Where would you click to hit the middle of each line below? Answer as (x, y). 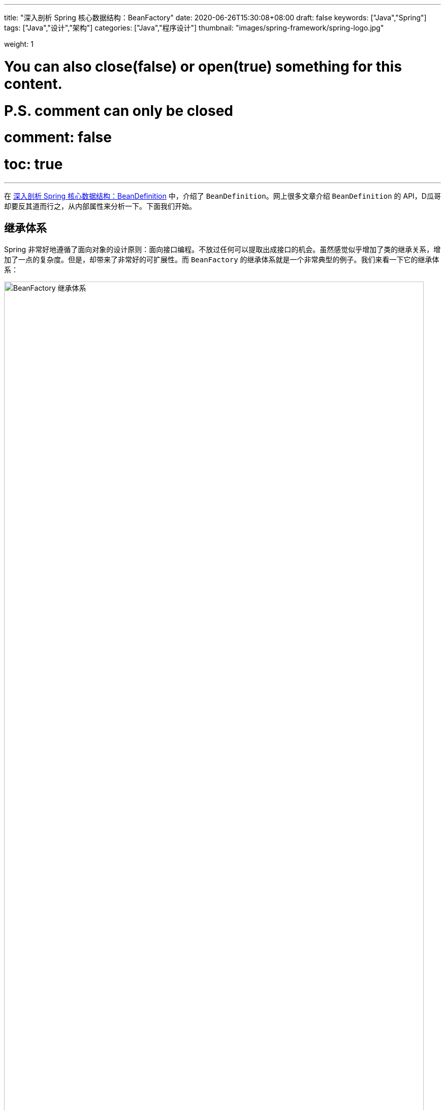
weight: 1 (19, 44)
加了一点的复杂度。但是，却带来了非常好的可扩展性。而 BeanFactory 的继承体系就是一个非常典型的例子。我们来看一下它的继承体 (222, 259)
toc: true (34, 164)
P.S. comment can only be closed (119, 111)
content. (33, 84)
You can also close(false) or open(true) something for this (203, 66)
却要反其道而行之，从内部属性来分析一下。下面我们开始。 (100, 206)
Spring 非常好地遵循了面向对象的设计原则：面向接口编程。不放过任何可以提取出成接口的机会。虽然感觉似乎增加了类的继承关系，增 (222, 249)
